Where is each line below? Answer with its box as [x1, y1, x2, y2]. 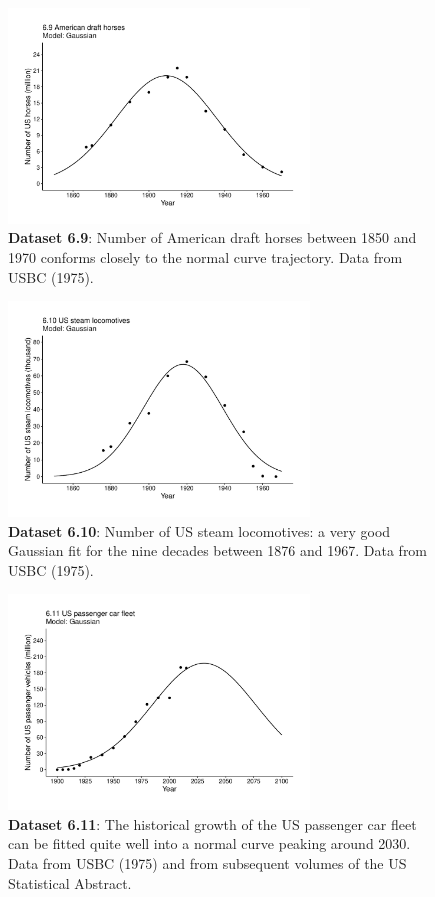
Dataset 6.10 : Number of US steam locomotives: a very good [8, 520, 391, 541]
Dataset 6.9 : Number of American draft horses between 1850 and [8, 227, 417, 248]
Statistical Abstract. [8, 872, 132, 893]
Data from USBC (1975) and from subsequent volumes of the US [8, 853, 407, 874]
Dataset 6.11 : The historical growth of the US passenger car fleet [8, 813, 417, 834]
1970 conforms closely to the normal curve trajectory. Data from [8, 247, 403, 268]
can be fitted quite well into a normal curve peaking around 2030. [8, 833, 411, 854]
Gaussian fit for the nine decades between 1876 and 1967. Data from [8, 540, 428, 561]
